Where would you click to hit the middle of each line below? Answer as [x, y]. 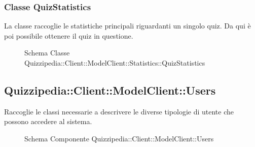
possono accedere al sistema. [48, 121]
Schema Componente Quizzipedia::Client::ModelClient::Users [119, 138]
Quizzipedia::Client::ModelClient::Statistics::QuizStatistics [115, 63]
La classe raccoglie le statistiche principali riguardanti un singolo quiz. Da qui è [128, 26]
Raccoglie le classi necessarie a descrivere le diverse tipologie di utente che [119, 111]
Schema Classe [47, 53]
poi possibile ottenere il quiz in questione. [69, 35]
